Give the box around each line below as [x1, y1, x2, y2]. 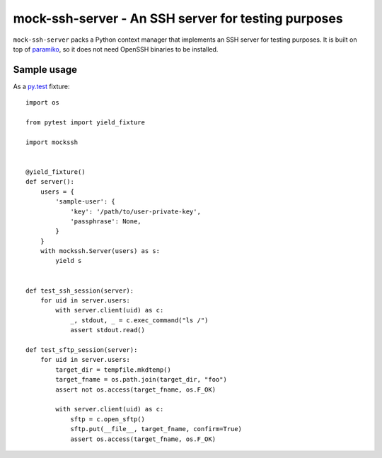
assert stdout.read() [70, 326, 145, 334]
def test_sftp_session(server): [25, 346, 138, 353]
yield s [55, 257, 82, 265]
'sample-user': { [55, 198, 116, 206]
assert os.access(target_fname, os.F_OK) [70, 435, 216, 443]
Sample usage [13, 64, 78, 76]
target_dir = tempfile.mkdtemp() [55, 365, 171, 374]
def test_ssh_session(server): [25, 286, 134, 295]
